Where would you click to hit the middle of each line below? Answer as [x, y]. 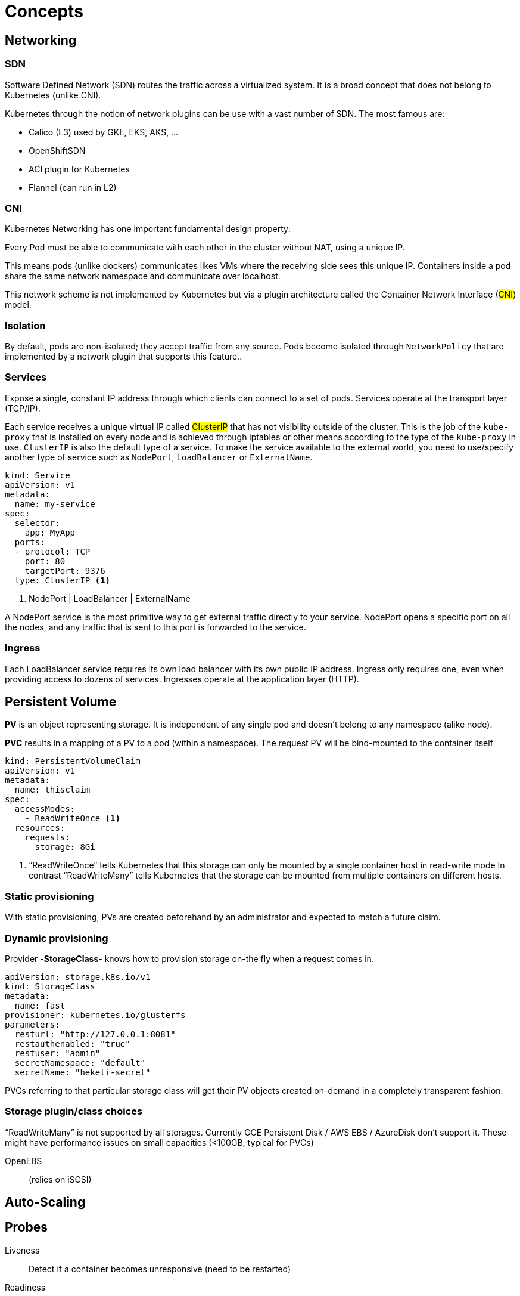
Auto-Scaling [45, 1202]
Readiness [25, 1287]
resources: [40, 828]
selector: [37, 523]
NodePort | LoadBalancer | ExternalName [110, 598]
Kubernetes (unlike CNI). [53, 95]
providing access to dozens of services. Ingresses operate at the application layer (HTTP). [182, 679]
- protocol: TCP [52, 551]
